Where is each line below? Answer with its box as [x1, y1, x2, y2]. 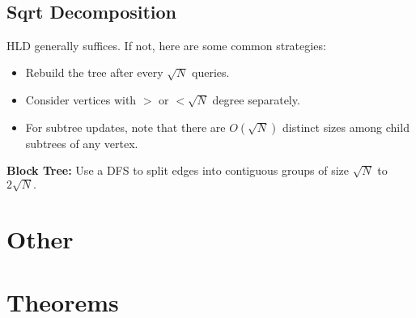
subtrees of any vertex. [25, 134, 138, 151]
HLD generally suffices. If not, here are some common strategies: [6, 36, 326, 53]
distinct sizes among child [282, 118, 410, 135]
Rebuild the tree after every [25, 64, 163, 81]
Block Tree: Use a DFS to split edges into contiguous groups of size [6, 162, 350, 179]
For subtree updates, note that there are [25, 118, 226, 135]
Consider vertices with [25, 91, 137, 108]
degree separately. [212, 91, 300, 108]
